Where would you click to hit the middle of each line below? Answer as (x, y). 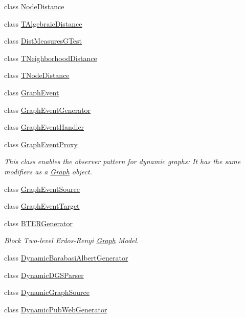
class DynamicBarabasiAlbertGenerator (66, 257)
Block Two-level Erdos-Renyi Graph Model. (72, 240)
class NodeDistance (34, 6)
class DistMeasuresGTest (43, 41)
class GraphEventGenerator (48, 110)
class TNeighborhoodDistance (51, 58)
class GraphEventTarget (42, 206)
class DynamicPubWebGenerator (56, 309)
